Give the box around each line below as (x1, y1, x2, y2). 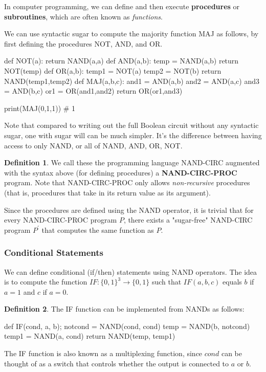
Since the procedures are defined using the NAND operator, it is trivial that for (4, 204, 254, 215)
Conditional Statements (4, 246, 103, 259)
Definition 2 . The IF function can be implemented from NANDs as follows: (4, 303, 245, 314)
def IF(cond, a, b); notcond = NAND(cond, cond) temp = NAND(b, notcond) (4, 320, 250, 331)
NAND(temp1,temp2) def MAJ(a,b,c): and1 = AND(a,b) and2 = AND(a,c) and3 (4, 75, 259, 86)
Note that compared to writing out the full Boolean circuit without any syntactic (4, 120, 259, 130)
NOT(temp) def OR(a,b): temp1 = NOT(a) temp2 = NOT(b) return (4, 65, 221, 76)
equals (223, 276, 242, 287)
